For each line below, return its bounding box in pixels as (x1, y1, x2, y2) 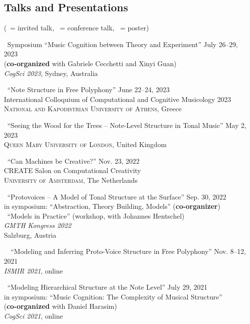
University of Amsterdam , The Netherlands (4, 174, 138, 185)
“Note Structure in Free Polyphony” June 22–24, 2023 (7, 84, 170, 95)
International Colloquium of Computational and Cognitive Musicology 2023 (4, 94, 231, 104)
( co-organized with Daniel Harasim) (4, 301, 117, 311)
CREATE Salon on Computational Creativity (4, 165, 141, 175)
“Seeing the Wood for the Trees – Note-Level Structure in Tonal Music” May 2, (7, 120, 247, 130)
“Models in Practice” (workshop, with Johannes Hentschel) (7, 210, 185, 221)
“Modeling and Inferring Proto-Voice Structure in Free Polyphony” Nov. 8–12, (10, 246, 246, 256)
